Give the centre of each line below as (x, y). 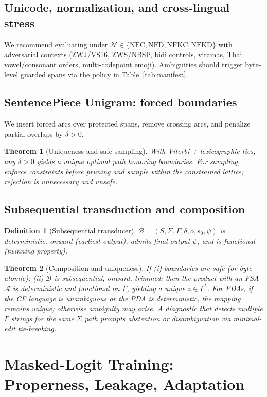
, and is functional (226, 240)
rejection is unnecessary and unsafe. (61, 181)
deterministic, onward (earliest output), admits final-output (97, 240)
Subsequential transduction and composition (125, 209)
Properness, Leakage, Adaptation (124, 384)
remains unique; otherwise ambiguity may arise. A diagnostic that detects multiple (133, 308)
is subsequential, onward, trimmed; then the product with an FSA (157, 278)
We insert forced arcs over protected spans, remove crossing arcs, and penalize (127, 124)
